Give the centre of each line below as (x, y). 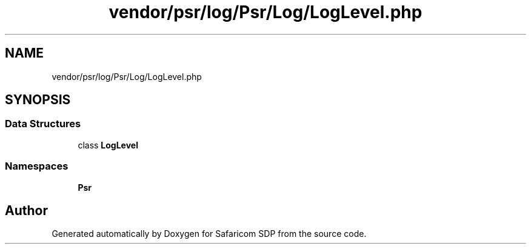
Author (26, 210)
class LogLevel (108, 145)
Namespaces (37, 166)
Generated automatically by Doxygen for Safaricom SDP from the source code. (209, 234)
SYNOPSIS (38, 100)
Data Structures (43, 124)
